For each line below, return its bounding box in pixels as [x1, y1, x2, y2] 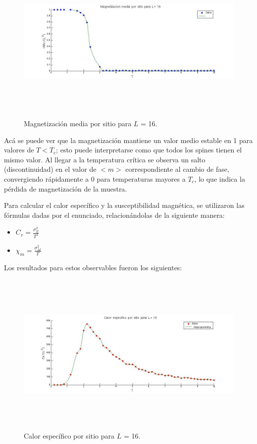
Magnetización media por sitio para [24, 118, 132, 128]
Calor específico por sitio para [24, 431, 115, 441]
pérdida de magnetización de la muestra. [4, 183, 127, 194]
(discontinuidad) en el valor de [4, 164, 97, 174]
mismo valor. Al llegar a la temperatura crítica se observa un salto [4, 154, 206, 164]
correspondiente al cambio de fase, [125, 164, 229, 174]
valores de [4, 145, 34, 155]
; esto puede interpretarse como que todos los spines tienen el [56, 145, 242, 155]
